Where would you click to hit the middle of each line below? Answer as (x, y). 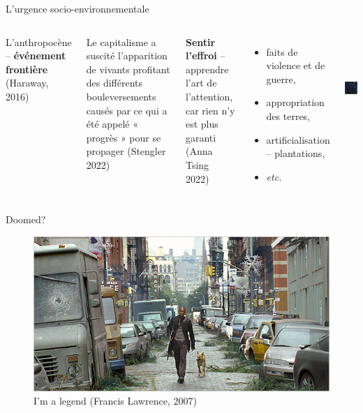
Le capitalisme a (121, 42)
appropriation (295, 102)
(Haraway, (27, 83)
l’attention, (209, 96)
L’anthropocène (39, 42)
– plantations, (296, 153)
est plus (202, 124)
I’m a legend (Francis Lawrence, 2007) (115, 401)
